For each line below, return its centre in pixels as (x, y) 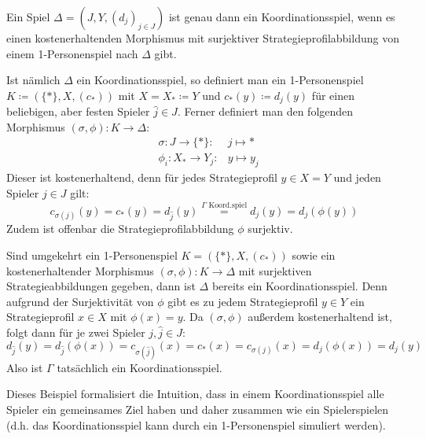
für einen (333, 95)
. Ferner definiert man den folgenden (265, 111)
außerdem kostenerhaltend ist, (320, 317)
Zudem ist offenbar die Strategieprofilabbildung (120, 229)
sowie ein (314, 255)
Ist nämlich (33, 80)
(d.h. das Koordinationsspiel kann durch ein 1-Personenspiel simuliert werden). (196, 424)
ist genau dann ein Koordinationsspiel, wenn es (282, 17)
